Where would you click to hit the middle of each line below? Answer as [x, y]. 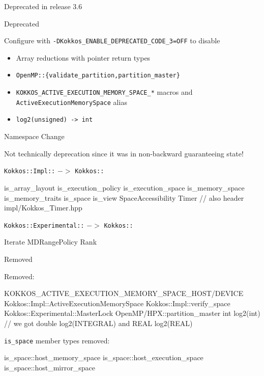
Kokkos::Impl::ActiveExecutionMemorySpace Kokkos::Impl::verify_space [117, 303]
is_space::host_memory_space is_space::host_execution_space [104, 357]
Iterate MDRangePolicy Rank [51, 242]
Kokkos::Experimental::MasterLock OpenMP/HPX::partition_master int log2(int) [132, 313]
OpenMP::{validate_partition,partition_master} [98, 76]
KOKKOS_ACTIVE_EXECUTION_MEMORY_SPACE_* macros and [104, 92]
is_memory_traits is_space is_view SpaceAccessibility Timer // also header [124, 197]
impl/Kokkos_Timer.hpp [43, 208]
